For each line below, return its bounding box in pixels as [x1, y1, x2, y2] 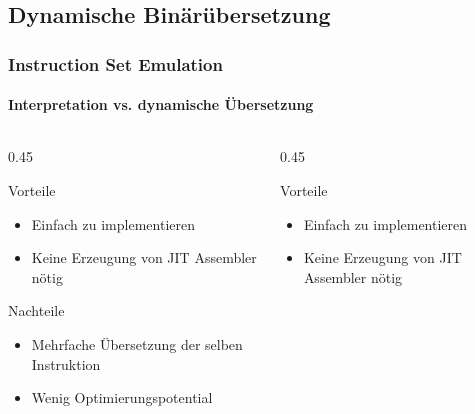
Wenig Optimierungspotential [31, 387, 213, 408]
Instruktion [31, 353, 101, 374]
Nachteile [8, 300, 65, 321]
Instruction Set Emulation [8, 51, 223, 76]
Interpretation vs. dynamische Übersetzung [8, 94, 314, 115]
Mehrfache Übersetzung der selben [31, 333, 243, 354]
